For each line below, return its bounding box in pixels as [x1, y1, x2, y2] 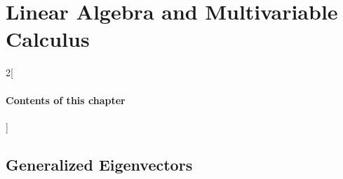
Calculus [6, 24, 90, 53]
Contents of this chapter [6, 92, 126, 107]
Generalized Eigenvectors [6, 153, 193, 175]
